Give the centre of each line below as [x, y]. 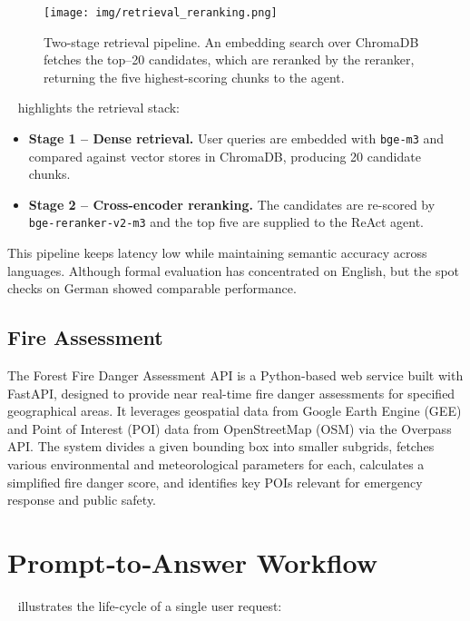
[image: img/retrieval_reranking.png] [161, 13]
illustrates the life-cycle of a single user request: [150, 605]
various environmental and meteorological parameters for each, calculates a [216, 464]
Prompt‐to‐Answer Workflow [193, 562]
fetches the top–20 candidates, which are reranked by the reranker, [229, 59]
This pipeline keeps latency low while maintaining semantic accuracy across [217, 253]
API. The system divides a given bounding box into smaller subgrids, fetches [221, 446]
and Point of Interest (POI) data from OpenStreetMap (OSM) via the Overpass [230, 428]
